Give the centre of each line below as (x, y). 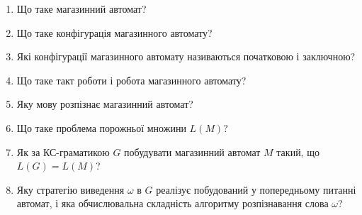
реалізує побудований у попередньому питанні (256, 189)
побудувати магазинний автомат (192, 151)
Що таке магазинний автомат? (81, 9)
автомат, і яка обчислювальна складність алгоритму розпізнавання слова (172, 203)
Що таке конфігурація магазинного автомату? (114, 32)
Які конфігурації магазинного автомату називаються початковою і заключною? (186, 56)
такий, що (298, 151)
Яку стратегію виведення (70, 189)
